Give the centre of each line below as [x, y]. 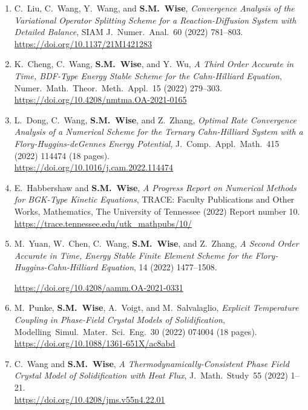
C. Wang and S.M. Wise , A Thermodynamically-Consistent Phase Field [152, 363]
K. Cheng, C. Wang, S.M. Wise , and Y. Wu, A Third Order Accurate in [154, 64]
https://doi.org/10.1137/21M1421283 [83, 43]
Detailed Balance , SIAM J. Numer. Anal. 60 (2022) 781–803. [129, 32]
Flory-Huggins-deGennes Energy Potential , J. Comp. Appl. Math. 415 [147, 143]
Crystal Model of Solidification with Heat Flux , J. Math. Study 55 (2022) [151, 375]
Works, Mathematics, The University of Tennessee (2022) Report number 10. [157, 211]
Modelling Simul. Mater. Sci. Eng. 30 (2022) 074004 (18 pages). [136, 331]
